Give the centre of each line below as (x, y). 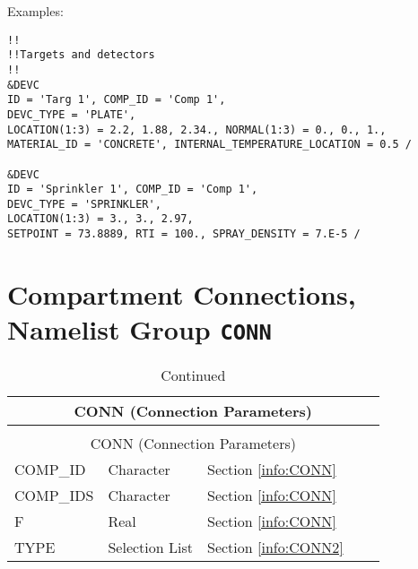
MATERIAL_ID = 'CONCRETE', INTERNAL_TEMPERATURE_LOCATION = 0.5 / (210, 145)
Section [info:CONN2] (275, 547)
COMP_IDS (54, 496)
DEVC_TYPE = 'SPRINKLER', (84, 204)
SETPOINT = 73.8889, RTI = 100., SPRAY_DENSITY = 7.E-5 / (184, 234)
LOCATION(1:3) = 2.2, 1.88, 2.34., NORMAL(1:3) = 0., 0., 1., (197, 129)
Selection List (150, 547)
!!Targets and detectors (81, 55)
